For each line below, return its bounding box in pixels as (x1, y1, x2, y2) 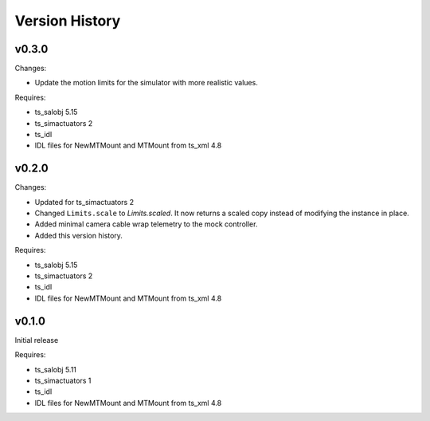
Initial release (14, 335, 59, 344)
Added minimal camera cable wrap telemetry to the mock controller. (34, 219, 258, 229)
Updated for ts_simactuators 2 (34, 197, 135, 207)
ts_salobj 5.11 (34, 364, 77, 374)
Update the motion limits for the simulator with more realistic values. (34, 78, 258, 88)
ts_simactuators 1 (34, 376, 92, 385)
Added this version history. (34, 230, 123, 240)
